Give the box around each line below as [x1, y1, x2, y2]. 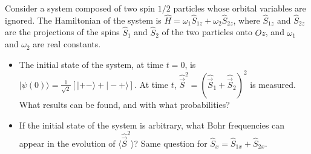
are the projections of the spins [5, 25, 120, 38]
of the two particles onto [162, 25, 252, 38]
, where [233, 13, 260, 26]
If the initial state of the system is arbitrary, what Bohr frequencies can [19, 118, 285, 131]
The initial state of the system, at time [19, 58, 163, 70]
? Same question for [134, 137, 208, 150]
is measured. [250, 78, 296, 90]
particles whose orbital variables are [173, 2, 306, 14]
